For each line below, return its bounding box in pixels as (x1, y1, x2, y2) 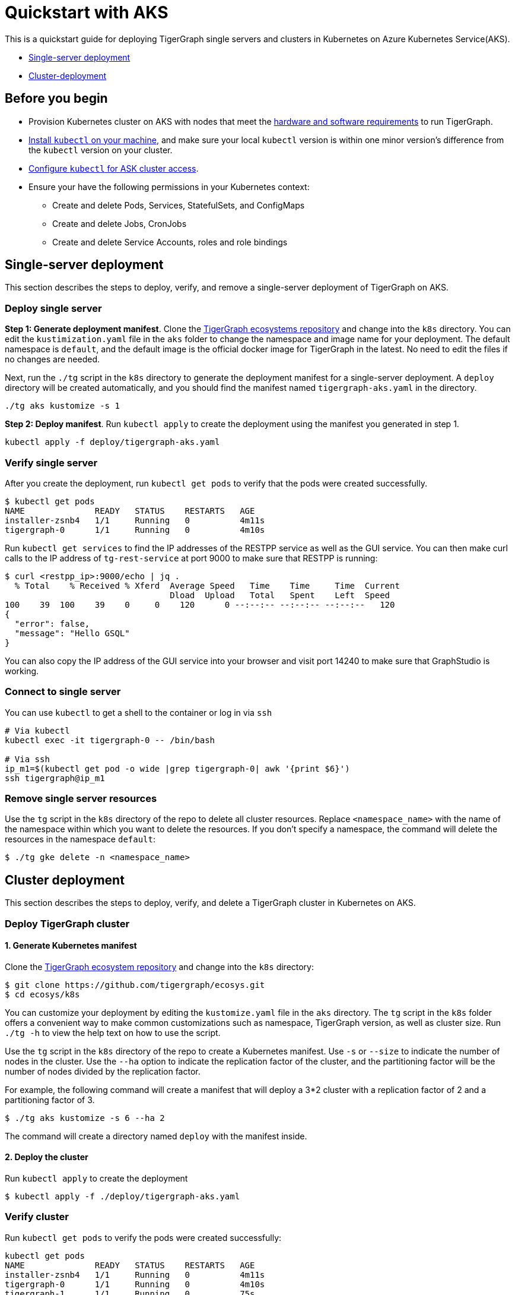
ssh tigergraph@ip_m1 (5, 773, 105, 783)
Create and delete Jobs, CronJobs (52, 218, 187, 229)
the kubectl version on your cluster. (28, 144, 173, 155)
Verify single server (5, 456, 98, 469)
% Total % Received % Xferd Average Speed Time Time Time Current (14, 580, 400, 590)
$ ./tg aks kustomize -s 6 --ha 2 (5, 1113, 165, 1123)
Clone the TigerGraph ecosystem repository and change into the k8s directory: (5, 961, 314, 972)
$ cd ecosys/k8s (5, 989, 80, 999)
